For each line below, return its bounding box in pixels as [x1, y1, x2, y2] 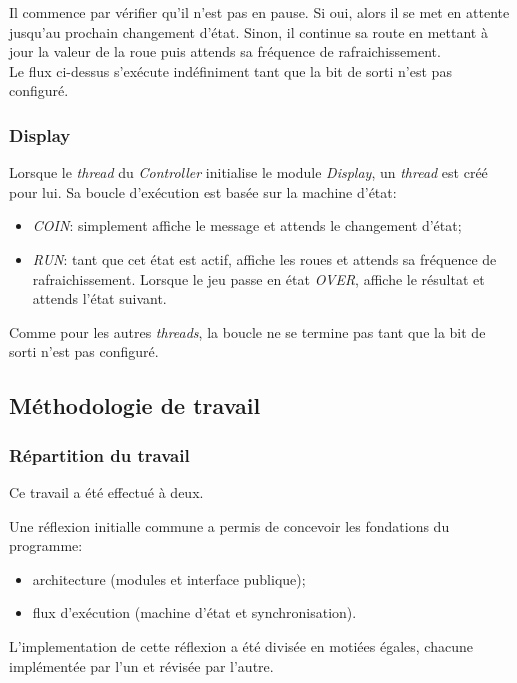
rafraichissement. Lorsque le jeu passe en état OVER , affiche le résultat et [32, 268, 485, 289]
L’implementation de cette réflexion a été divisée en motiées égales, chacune [9, 635, 473, 656]
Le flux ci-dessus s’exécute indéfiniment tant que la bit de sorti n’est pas [9, 60, 452, 81]
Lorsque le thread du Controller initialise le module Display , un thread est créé [9, 162, 488, 183]
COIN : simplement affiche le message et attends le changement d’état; [32, 215, 462, 236]
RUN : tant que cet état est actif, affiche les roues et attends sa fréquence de [32, 248, 497, 269]
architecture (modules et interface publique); [32, 568, 306, 589]
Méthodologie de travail [9, 390, 261, 421]
